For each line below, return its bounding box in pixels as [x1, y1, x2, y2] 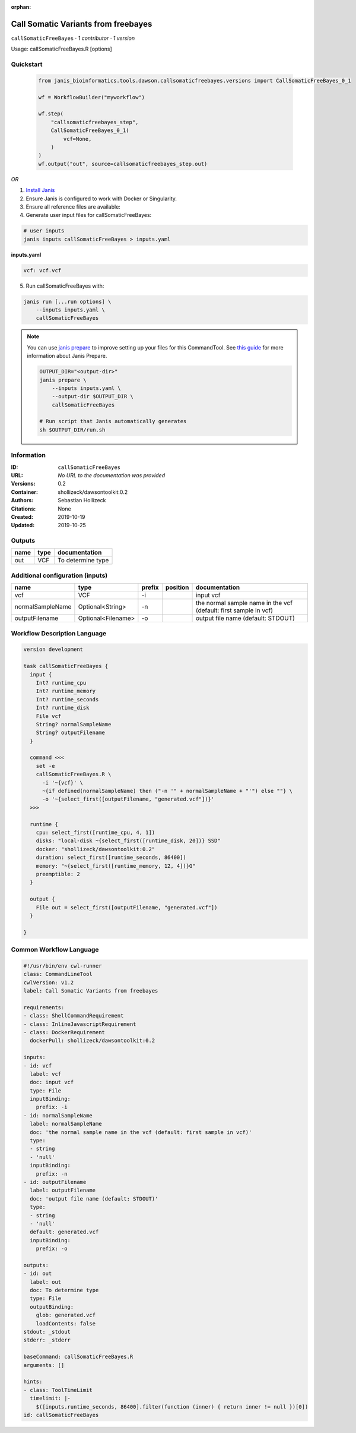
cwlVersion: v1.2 [23, 979, 74, 986]
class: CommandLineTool [23, 971, 93, 978]
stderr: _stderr [23, 1337, 71, 1343]
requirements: [23, 1004, 65, 1010]
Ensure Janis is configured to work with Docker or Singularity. [26, 195, 177, 202]
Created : [11, 513, 34, 520]
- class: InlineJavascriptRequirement [23, 1021, 136, 1028]
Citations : [11, 505, 36, 512]
